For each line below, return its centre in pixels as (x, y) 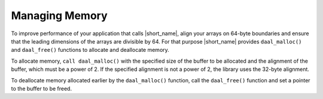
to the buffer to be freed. (41, 88)
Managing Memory (59, 16)
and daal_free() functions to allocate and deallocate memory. (90, 50)
